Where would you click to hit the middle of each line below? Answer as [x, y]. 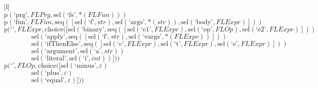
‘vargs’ [152, 37]
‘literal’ [55, 58]
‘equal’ [54, 80]
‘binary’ [93, 29]
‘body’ [204, 22]
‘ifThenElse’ [63, 44]
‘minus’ [85, 66]
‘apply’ [55, 37]
